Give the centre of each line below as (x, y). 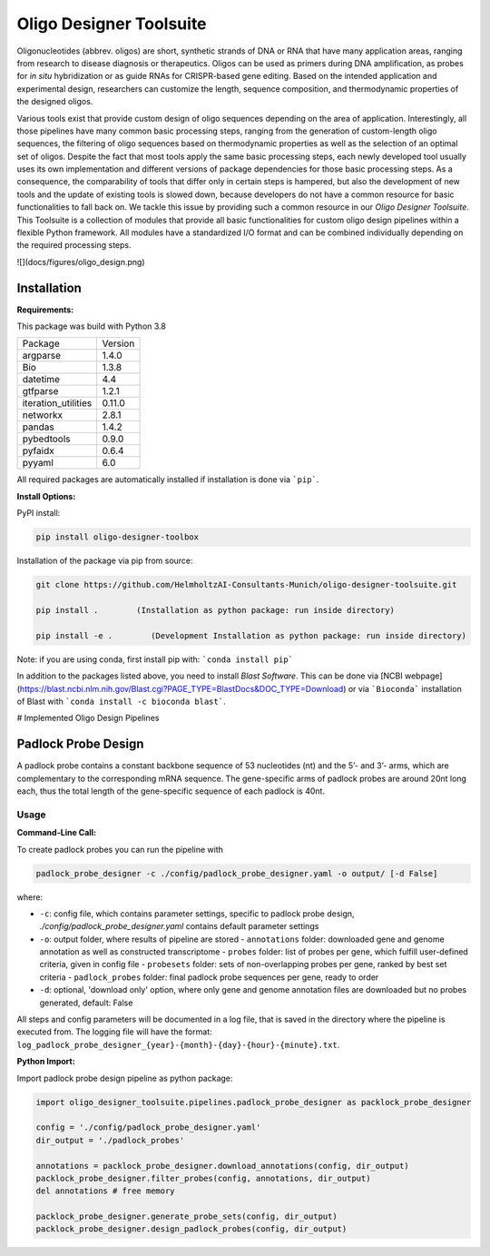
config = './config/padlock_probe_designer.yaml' (148, 1127)
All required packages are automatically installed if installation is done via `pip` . (168, 480)
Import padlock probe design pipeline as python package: (125, 1078)
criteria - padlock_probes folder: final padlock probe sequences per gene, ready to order (209, 977)
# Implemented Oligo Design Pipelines (88, 718)
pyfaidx (38, 451)
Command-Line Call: (57, 833)
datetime (41, 380)
